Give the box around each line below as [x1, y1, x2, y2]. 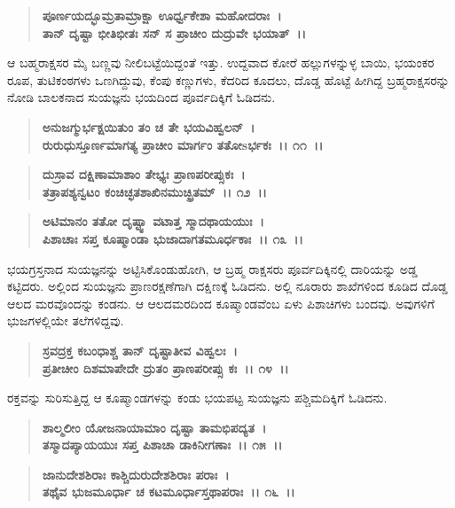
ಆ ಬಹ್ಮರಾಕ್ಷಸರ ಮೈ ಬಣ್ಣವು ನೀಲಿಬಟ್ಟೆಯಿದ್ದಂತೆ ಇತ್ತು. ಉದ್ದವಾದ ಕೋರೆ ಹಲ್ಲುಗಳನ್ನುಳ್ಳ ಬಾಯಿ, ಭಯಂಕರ [7, 53, 435, 72]
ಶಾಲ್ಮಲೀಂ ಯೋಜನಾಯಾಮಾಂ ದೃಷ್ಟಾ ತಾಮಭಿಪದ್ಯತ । [42, 418, 267, 436]
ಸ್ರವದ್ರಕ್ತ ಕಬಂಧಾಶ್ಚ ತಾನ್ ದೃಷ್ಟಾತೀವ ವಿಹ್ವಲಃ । [42, 340, 238, 359]
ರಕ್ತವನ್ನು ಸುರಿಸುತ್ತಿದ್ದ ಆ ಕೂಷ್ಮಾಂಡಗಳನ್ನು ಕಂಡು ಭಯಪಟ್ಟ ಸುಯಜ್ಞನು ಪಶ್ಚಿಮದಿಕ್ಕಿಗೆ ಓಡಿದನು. [7, 388, 388, 407]
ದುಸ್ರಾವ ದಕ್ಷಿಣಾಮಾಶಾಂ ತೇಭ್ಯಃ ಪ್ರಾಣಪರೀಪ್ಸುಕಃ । [42, 165, 246, 184]
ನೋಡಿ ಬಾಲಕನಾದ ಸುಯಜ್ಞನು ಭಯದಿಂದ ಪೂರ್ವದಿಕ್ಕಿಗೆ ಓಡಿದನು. [7, 88, 276, 106]
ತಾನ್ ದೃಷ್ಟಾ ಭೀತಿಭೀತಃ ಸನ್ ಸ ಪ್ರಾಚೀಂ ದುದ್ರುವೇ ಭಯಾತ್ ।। [42, 23, 306, 42]
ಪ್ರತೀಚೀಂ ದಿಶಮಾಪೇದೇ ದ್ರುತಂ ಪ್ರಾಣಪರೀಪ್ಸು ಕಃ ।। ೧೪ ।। [42, 358, 289, 377]
